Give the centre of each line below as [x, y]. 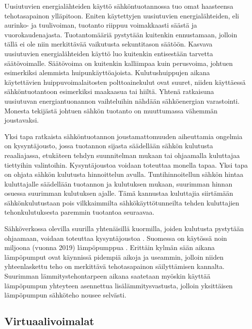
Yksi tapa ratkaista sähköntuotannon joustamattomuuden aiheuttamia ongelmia [124, 136]
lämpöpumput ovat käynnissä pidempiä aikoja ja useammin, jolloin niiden [114, 257]
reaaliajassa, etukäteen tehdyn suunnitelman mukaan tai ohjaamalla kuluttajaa [122, 155]
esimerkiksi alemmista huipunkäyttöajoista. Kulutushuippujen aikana [107, 72]
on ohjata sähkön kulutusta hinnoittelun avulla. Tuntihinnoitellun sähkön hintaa [124, 174]
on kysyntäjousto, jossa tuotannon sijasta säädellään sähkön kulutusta [109, 146]
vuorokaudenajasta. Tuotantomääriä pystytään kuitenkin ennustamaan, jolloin [121, 34]
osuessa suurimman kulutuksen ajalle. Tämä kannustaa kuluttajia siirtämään [119, 193]
